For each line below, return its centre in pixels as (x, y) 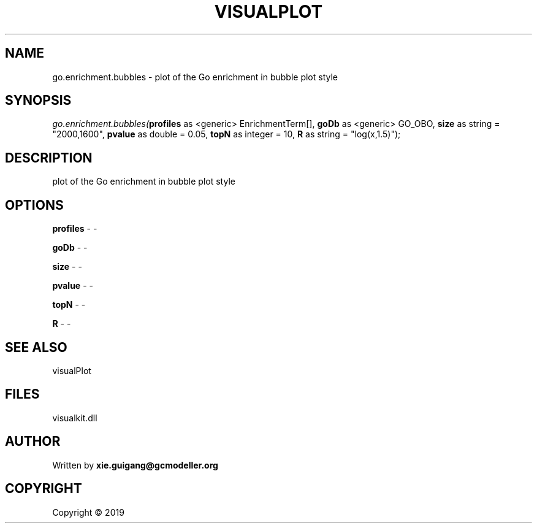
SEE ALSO (36, 347)
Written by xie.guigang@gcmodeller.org (135, 465)
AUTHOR (33, 442)
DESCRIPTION (49, 158)
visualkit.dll (75, 418)
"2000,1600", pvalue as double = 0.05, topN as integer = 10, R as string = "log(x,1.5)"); (227, 134)
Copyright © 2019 (88, 512)
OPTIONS (34, 205)
